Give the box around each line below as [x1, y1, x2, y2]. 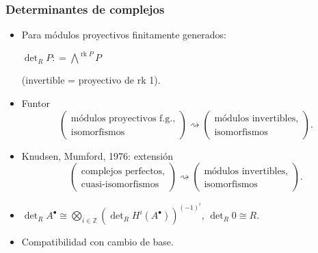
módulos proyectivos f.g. [70, 114, 173, 124]
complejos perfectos [81, 167, 163, 177]
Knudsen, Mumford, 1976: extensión [21, 148, 173, 162]
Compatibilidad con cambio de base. [21, 234, 174, 249]
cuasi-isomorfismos [81, 180, 159, 190]
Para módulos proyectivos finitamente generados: [21, 27, 227, 42]
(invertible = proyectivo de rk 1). [21, 73, 161, 87]
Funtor [21, 95, 50, 110]
